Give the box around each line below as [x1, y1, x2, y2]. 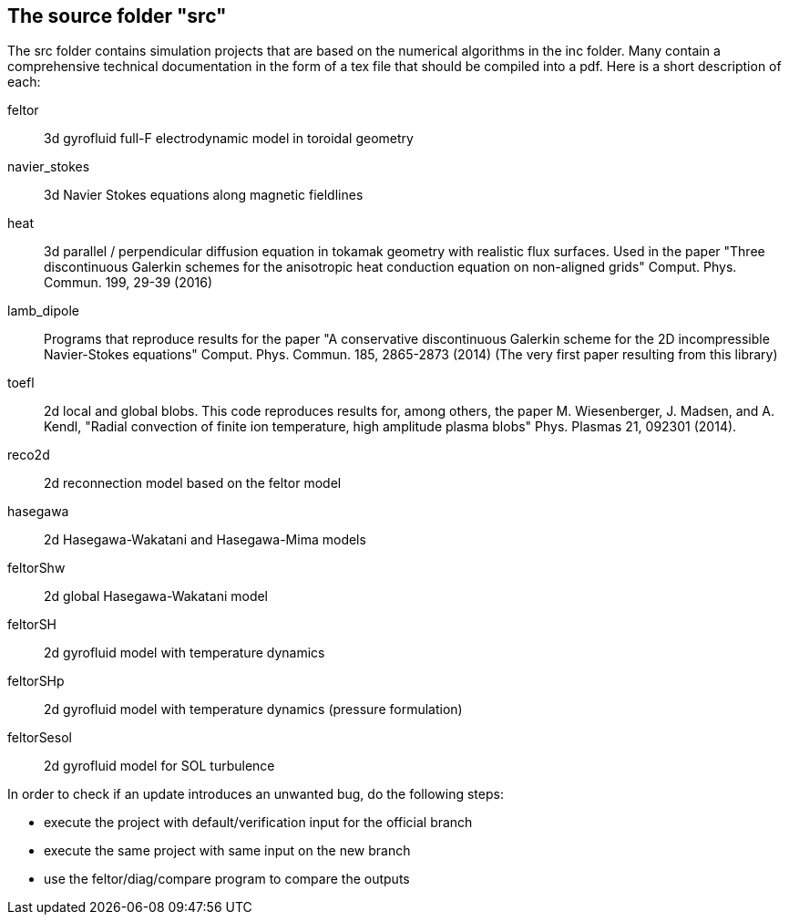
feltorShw [7, 560, 66, 576]
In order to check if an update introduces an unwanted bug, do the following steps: [7, 786, 504, 803]
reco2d [7, 447, 50, 463]
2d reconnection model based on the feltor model [44, 475, 342, 492]
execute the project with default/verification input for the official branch [44, 814, 473, 831]
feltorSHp [7, 673, 65, 689]
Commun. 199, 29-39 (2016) [44, 275, 213, 291]
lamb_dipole [7, 303, 79, 319]
